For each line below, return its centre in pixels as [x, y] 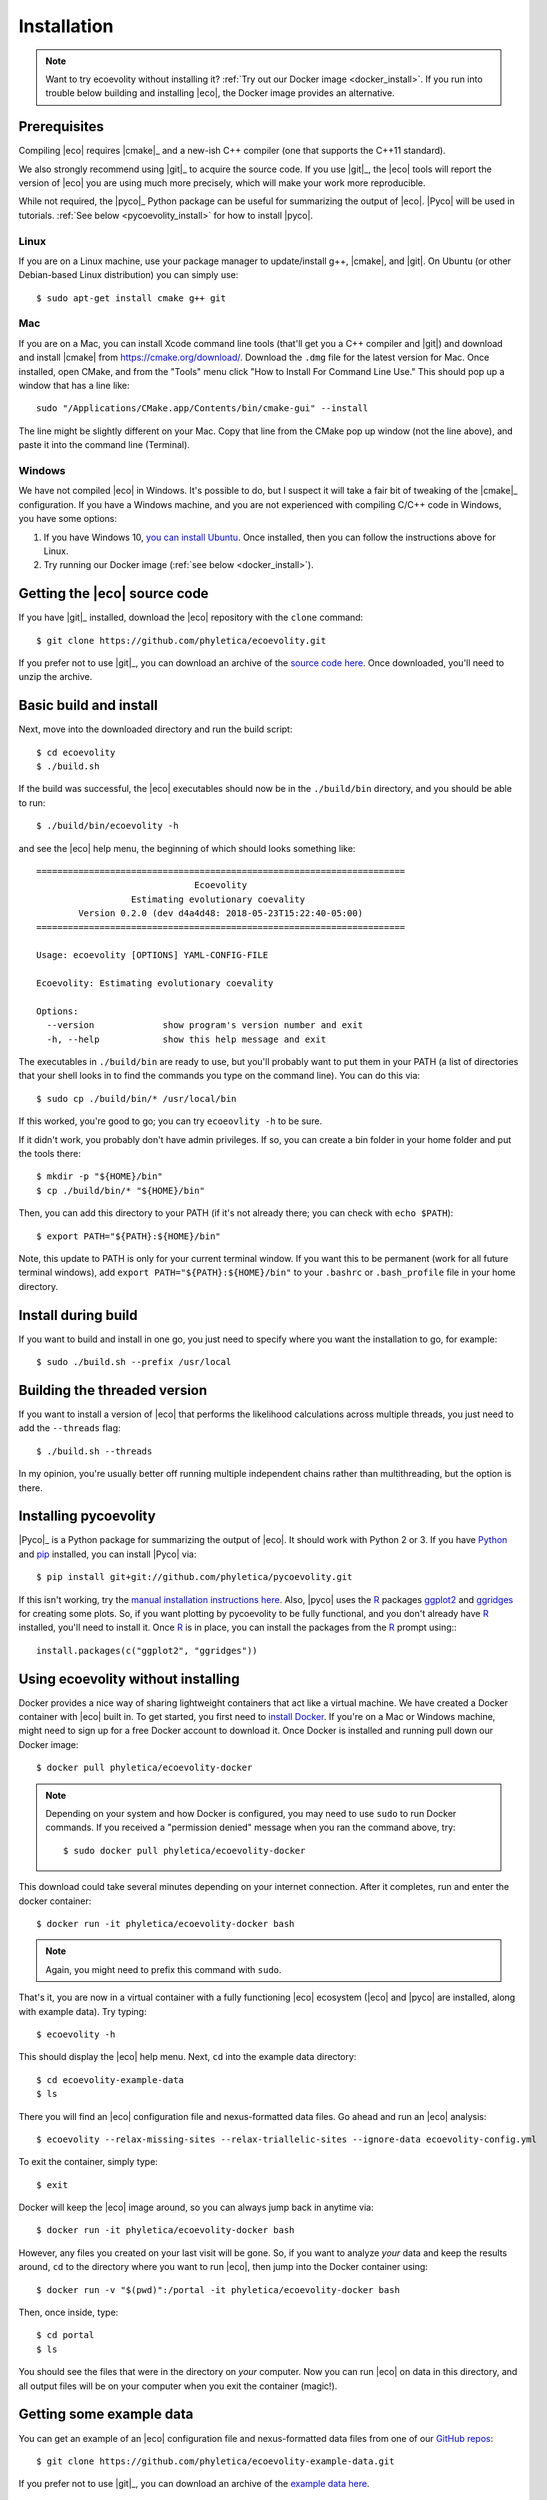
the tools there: [50, 1154]
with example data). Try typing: [82, 2011]
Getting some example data [106, 2414]
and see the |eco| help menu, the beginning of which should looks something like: [187, 848]
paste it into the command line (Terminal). [104, 445]
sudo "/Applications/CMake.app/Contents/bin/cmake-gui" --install [202, 408]
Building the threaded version [113, 1390]
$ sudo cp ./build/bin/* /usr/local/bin [136, 1098]
